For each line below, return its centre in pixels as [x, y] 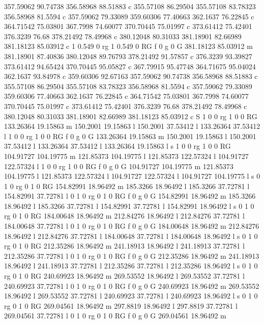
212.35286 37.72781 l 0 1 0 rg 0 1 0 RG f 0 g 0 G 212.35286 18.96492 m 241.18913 [132, 255]
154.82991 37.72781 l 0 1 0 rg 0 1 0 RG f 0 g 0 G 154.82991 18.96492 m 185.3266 [130, 196]
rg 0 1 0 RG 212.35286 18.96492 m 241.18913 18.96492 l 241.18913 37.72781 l [124, 246]
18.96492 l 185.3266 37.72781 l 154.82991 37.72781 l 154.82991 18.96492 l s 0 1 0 [129, 206]
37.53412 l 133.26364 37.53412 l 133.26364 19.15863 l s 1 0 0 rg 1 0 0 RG [118, 146]
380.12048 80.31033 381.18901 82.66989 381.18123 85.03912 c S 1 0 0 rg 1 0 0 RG [131, 116]
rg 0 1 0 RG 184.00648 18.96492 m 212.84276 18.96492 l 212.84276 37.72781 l [124, 216]
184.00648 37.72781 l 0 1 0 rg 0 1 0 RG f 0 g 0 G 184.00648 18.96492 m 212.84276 [132, 226]
